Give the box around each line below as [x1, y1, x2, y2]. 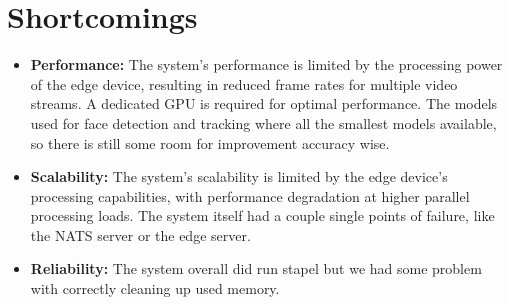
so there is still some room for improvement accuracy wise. [30, 132, 390, 153]
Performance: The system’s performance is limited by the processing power [30, 54, 503, 75]
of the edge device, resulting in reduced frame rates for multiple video [30, 73, 458, 94]
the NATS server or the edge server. [30, 224, 251, 245]
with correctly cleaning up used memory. [30, 278, 280, 299]
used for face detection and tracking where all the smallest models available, [30, 112, 497, 133]
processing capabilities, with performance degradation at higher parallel [30, 185, 470, 206]
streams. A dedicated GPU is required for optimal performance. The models [30, 93, 498, 114]
